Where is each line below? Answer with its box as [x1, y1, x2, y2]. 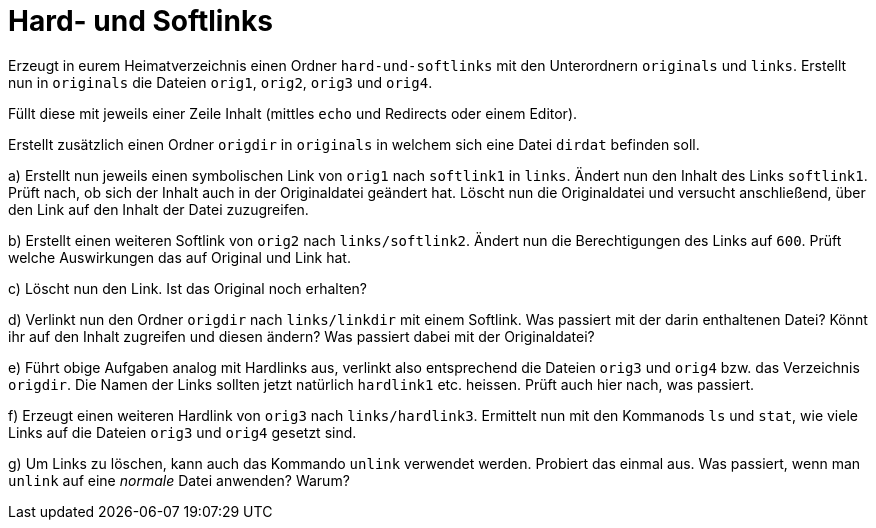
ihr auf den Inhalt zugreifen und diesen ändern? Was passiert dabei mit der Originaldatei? [8, 327, 595, 345]
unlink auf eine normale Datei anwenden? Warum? [8, 471, 350, 489]
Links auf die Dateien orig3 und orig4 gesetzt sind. [8, 423, 357, 441]
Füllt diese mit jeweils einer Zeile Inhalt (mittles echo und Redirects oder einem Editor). [8, 104, 578, 122]
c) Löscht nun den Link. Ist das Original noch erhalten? [8, 279, 367, 297]
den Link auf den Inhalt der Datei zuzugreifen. [8, 200, 309, 218]
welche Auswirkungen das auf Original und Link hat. [8, 248, 351, 266]
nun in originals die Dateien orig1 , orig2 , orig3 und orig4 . [8, 73, 433, 91]
